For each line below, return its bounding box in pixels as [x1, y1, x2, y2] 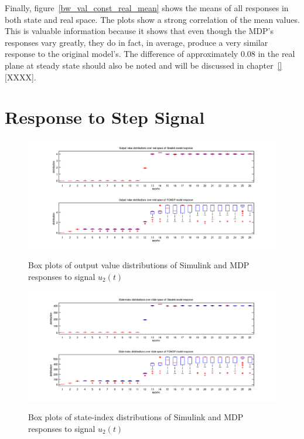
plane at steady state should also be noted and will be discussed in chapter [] [5, 59, 282, 71]
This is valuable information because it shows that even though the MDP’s [5, 25, 274, 37]
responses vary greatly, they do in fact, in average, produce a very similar [5, 36, 268, 48]
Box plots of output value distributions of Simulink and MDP [28, 259, 250, 271]
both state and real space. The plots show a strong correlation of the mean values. [5, 13, 300, 25]
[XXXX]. [5, 70, 36, 83]
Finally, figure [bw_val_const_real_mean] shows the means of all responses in [5, 2, 289, 13]
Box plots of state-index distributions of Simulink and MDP [28, 411, 244, 423]
